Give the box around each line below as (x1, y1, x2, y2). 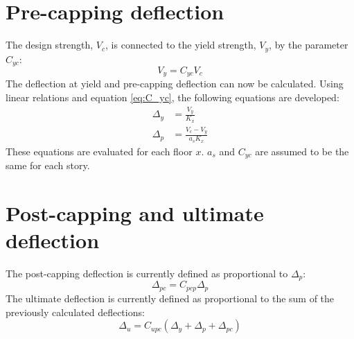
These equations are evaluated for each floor (6, 144, 193, 158)
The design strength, (6, 37, 94, 52)
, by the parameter (269, 37, 348, 52)
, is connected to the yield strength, (105, 37, 256, 52)
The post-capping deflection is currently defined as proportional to (6, 266, 288, 280)
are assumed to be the (255, 144, 349, 158)
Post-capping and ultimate (6, 198, 264, 227)
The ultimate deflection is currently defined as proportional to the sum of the (6, 290, 335, 305)
